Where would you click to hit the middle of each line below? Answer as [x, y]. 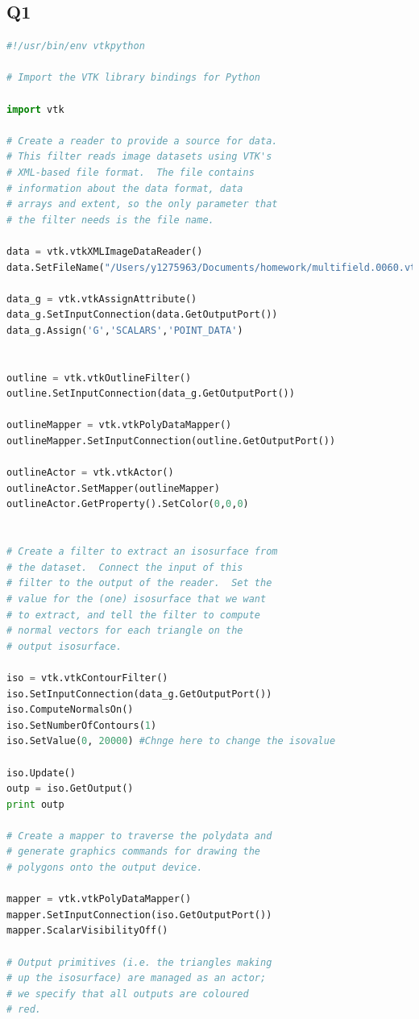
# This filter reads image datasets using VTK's [139, 157]
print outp [35, 804]
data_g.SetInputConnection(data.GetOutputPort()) [142, 315]
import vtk [35, 109]
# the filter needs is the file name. [110, 220]
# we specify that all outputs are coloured [128, 994]
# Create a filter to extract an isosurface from [142, 552]
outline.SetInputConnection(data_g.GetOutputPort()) [151, 394]
